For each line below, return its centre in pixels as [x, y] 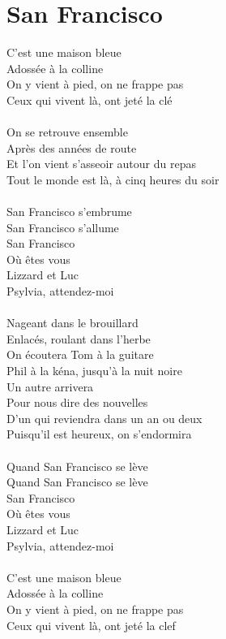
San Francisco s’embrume [69, 212]
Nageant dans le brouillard [72, 323]
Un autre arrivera [50, 386]
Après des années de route [72, 147]
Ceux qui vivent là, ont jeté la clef [91, 625]
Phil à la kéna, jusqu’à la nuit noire [94, 370]
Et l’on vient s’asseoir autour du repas [101, 164]
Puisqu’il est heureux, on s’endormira [99, 434]
